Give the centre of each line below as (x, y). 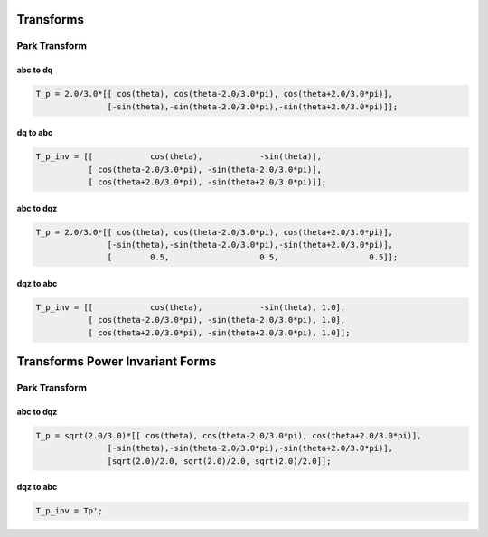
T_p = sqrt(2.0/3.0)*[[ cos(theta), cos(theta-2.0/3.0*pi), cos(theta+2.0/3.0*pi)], (229, 435)
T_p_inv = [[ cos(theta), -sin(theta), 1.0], (191, 307)
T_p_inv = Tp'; (69, 511)
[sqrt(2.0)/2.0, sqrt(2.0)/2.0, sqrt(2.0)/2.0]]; (219, 461)
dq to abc (35, 133)
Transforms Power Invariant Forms (117, 362)
